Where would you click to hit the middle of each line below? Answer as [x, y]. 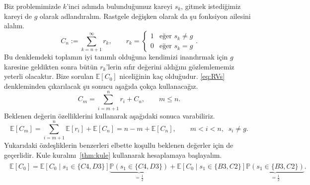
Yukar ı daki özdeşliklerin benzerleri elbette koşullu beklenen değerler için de [119, 145]
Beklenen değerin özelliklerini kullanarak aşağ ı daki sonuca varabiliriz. [110, 115]
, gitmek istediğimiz [211, 6]
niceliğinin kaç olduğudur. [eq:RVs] [172, 76]
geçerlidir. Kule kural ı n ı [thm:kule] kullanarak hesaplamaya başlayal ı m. [113, 154]
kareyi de [18, 16]
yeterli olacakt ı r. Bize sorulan [49, 76]
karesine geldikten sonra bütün [51, 66]
